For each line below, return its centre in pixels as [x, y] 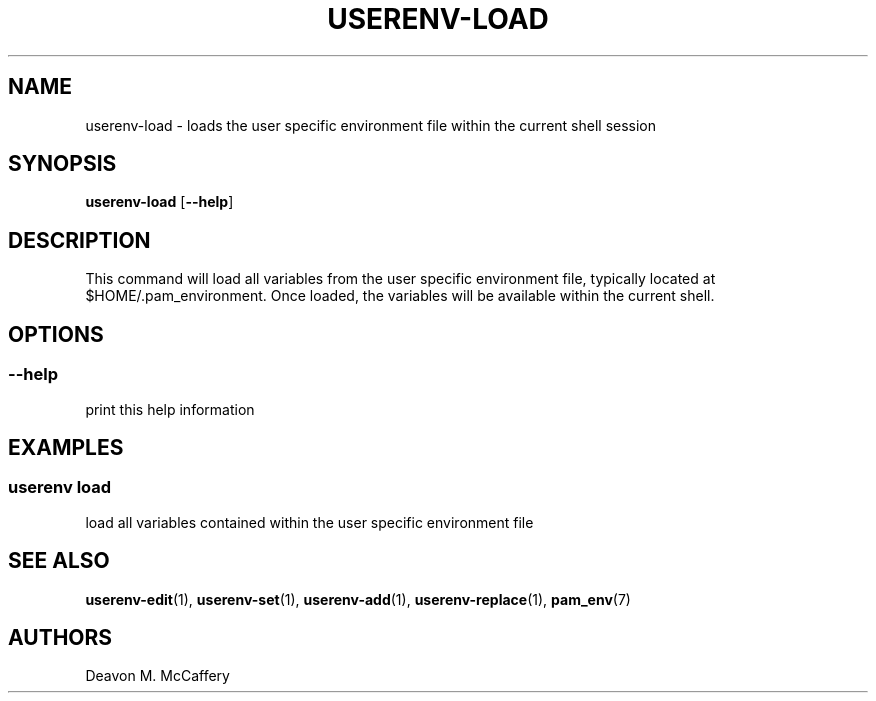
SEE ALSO [59, 561]
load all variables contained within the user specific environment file [309, 522]
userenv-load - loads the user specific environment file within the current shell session [371, 125]
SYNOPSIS [62, 164]
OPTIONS [56, 334]
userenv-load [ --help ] [159, 202]
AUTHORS [60, 637]
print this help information [170, 409]
